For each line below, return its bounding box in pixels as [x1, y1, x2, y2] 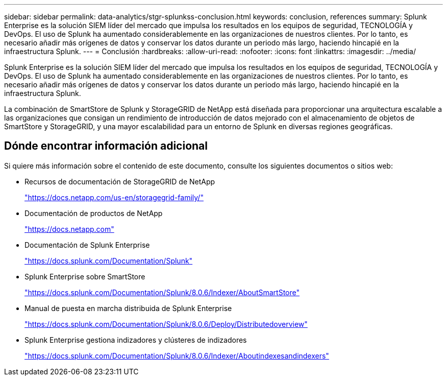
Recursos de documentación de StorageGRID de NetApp [24, 177, 215, 186]
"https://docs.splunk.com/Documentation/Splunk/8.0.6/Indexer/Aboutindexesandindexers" [24, 351, 329, 360]
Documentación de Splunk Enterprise [24, 240, 150, 249]
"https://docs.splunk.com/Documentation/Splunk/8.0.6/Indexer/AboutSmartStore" [24, 288, 300, 297]
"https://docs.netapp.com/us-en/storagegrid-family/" [24, 193, 204, 202]
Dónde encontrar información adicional [4, 139, 208, 153]
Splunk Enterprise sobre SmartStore [24, 272, 145, 281]
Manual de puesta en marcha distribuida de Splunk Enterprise [24, 303, 232, 313]
